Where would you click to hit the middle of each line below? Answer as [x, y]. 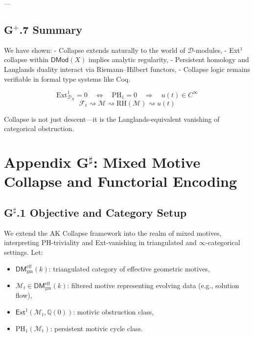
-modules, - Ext [217, 50]
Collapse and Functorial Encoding [121, 181]
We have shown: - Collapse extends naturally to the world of [95, 50]
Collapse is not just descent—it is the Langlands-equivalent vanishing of [112, 119]
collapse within [26, 59]
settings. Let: [23, 252]
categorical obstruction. [39, 128]
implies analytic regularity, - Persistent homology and [169, 59]
